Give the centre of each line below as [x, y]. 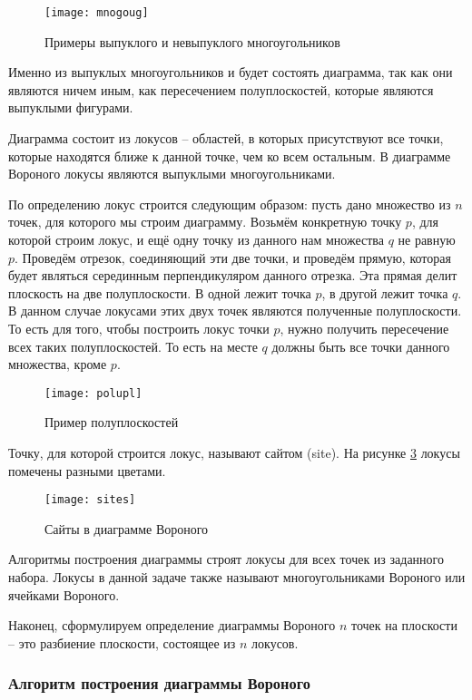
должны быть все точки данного [361, 346]
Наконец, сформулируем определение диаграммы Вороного [172, 625]
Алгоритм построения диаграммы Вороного [159, 683]
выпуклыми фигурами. [71, 107]
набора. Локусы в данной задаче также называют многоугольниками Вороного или [237, 577]
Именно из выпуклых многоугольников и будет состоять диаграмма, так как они [231, 72]
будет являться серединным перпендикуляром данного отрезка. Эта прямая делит [233, 275]
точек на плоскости [404, 625]
